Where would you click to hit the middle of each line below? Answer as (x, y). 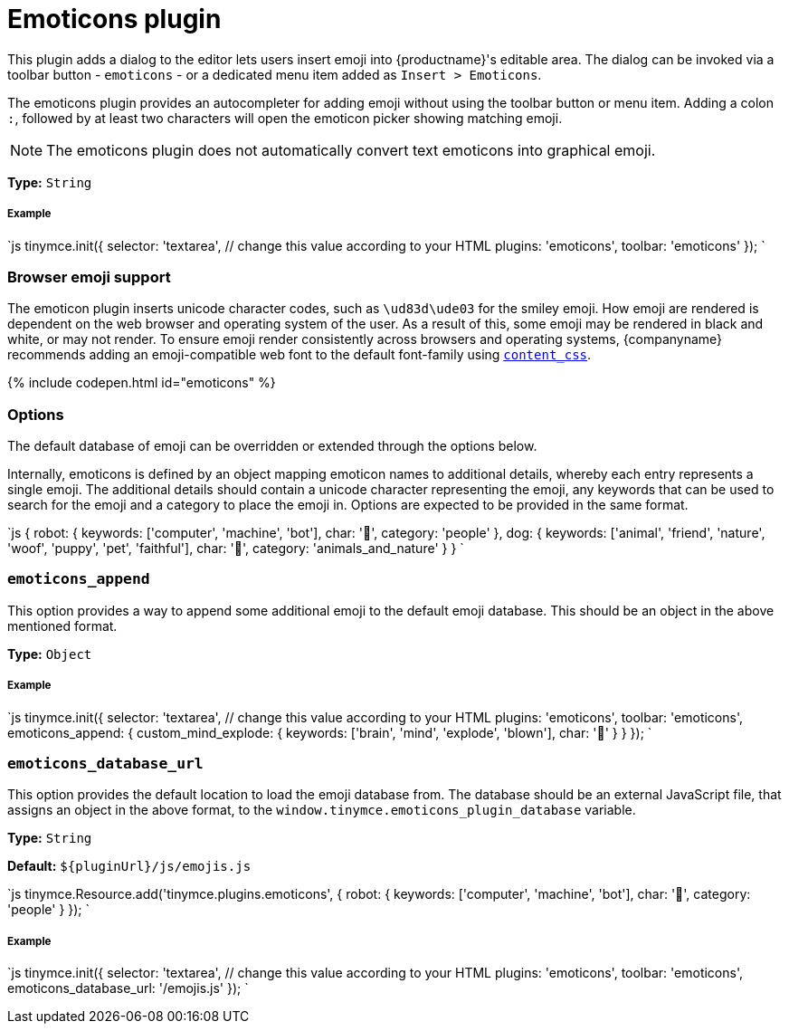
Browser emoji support (89, 277)
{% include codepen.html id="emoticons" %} (142, 383)
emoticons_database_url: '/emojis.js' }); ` (128, 988)
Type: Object (50, 654)
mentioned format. (62, 625)
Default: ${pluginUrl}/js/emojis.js (129, 866)
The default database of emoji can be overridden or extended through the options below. (272, 446)
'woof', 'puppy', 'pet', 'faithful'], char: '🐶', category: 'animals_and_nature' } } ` (236, 549)
